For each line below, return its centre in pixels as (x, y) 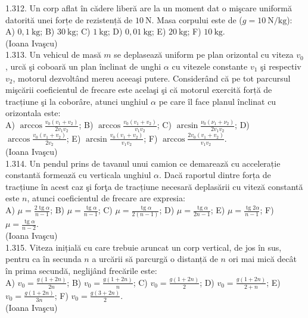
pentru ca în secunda (43, 259)
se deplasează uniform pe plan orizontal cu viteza (204, 54)
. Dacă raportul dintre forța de (215, 175)
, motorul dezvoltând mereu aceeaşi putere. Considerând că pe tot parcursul (152, 78)
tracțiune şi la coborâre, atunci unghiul (77, 101)
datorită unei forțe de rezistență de (69, 19)
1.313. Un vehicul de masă (53, 54)
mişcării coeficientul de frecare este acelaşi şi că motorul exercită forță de (139, 90)
